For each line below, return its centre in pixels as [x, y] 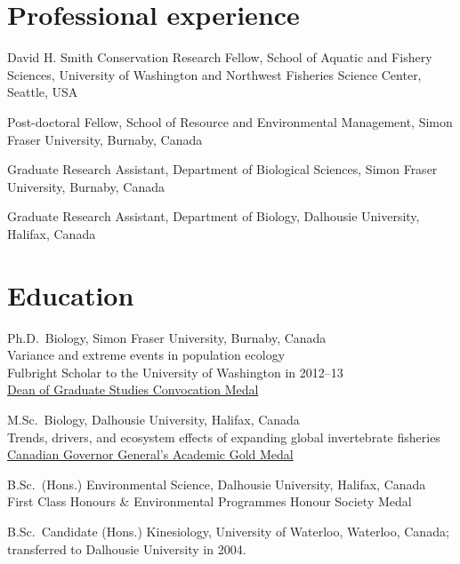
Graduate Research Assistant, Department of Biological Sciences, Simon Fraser [222, 169]
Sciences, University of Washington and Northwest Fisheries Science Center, [214, 74]
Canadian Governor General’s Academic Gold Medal [150, 454]
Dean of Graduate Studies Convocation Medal [133, 389]
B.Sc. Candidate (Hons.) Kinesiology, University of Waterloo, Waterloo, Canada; [228, 531]
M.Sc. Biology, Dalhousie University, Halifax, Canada [153, 419]
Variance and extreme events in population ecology [146, 355]
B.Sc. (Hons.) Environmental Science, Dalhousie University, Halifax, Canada [217, 484]
